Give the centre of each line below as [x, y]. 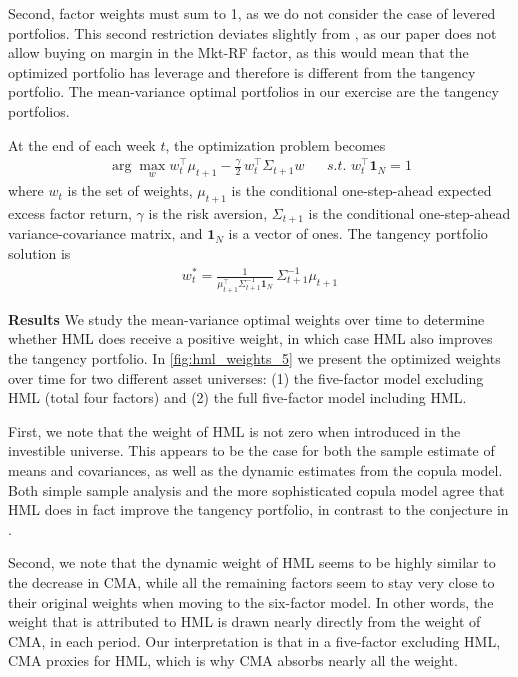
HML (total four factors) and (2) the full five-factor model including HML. [237, 397]
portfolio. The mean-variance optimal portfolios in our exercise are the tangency [253, 91]
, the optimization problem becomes [275, 144]
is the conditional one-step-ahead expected [361, 190]
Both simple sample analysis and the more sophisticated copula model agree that [256, 489]
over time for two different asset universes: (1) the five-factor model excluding [246, 377]
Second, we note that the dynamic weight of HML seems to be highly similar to [252, 562]
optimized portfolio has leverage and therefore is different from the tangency [242, 71]
